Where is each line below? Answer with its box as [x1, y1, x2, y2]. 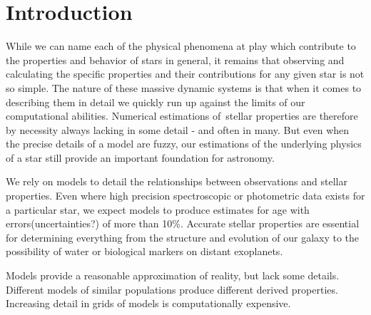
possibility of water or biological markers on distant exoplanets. [6, 244, 283, 259]
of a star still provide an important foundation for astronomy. [6, 150, 275, 165]
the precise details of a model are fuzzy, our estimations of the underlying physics [6, 136, 362, 151]
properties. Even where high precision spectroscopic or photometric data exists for [6, 188, 365, 203]
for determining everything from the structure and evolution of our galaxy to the [6, 229, 360, 244]
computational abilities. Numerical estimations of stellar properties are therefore [6, 108, 358, 123]
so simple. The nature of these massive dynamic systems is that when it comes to [6, 80, 362, 95]
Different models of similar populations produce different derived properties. [6, 282, 338, 296]
